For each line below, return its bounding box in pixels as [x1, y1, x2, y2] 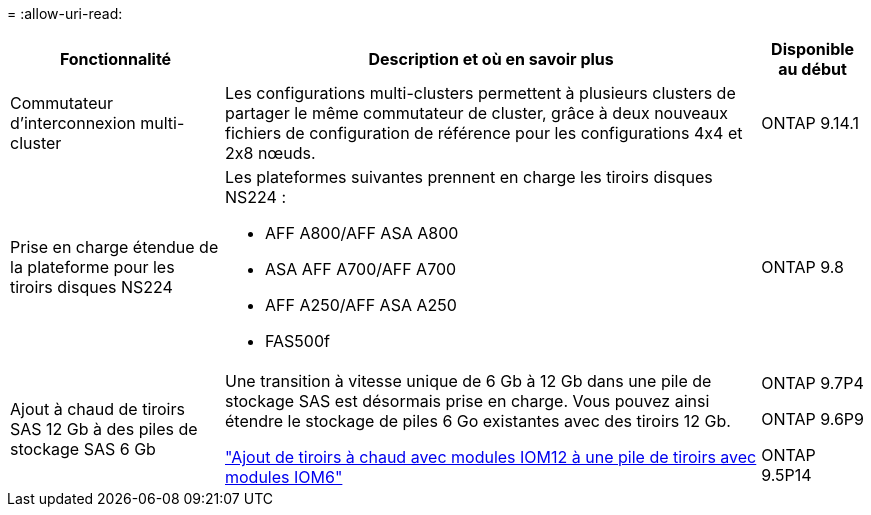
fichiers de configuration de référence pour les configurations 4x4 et [225, 123, 743, 143]
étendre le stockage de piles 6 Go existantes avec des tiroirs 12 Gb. [225, 411, 731, 431]
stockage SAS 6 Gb [10, 439, 156, 459]
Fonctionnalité [59, 49, 172, 69]
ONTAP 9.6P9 [761, 409, 864, 429]
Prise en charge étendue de [10, 237, 219, 257]
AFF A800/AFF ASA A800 [265, 223, 459, 243]
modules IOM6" [225, 467, 343, 487]
